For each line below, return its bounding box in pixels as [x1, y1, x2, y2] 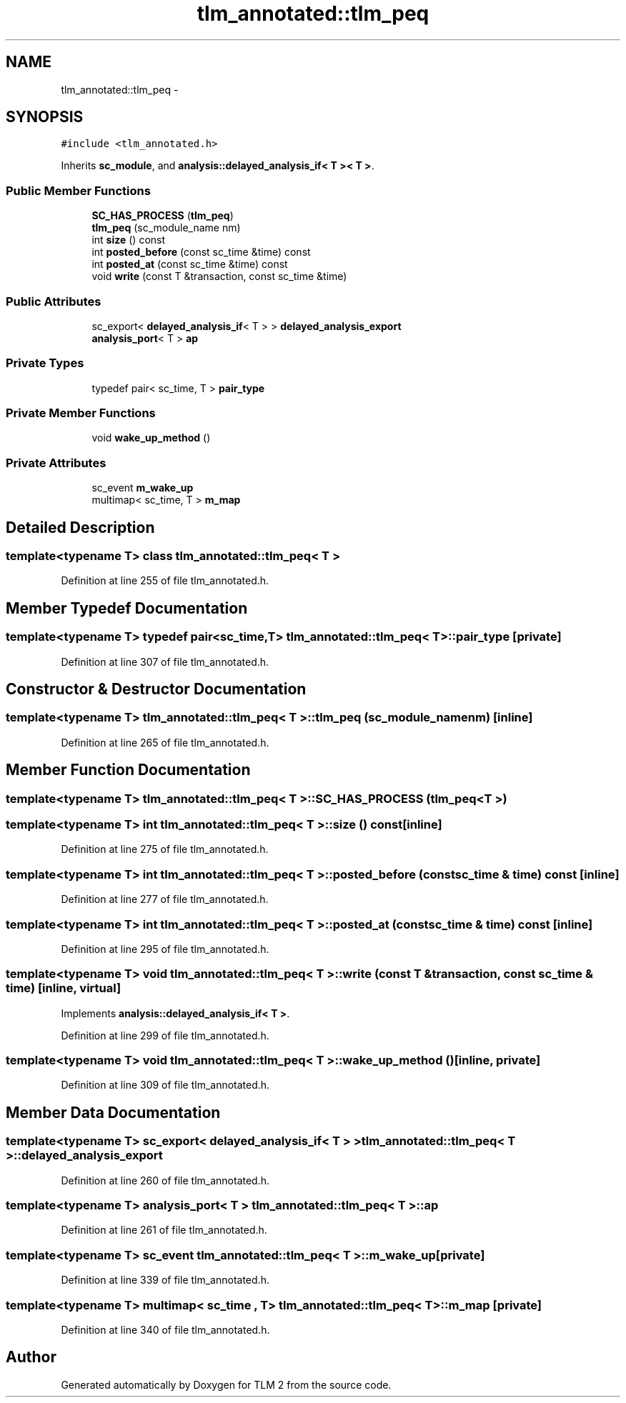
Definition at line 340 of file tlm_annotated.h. [61, 1323, 270, 1336]
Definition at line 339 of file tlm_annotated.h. [61, 1274, 269, 1287]
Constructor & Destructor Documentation [6, 680, 307, 699]
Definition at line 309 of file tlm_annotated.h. [61, 1079, 270, 1092]
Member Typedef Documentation [6, 599, 248, 617]
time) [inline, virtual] [6, 981, 121, 996]
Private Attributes [6, 455, 106, 470]
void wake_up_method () [91, 431, 211, 444]
